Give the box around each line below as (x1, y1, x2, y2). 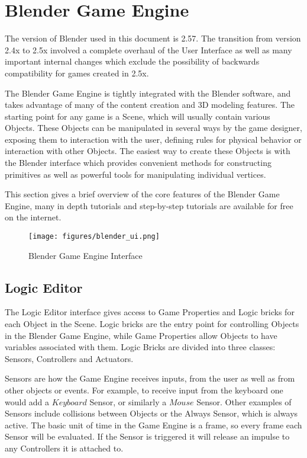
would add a (5, 395, 50, 408)
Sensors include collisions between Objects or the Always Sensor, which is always (5, 407, 298, 419)
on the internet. (5, 211, 62, 223)
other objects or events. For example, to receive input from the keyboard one (5, 384, 283, 396)
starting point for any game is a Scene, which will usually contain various (5, 110, 270, 122)
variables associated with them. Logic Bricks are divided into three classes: (5, 341, 276, 353)
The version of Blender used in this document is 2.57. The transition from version (5, 32, 301, 44)
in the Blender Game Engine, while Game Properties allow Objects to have (5, 329, 277, 341)
